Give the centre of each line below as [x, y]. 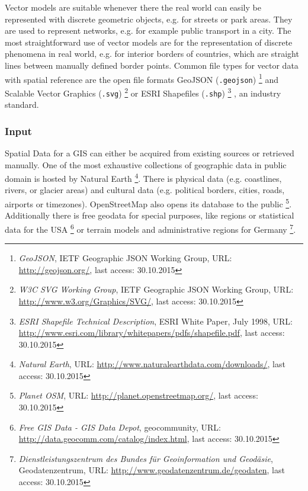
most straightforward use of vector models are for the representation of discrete [149, 42]
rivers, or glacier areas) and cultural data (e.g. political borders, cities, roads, [145, 190]
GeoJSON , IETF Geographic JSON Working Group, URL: [125, 258]
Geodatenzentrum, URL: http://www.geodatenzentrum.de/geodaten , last [152, 470]
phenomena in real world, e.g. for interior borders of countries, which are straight [152, 54]
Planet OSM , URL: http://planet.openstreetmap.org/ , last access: [138, 395]
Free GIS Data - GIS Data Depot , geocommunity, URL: [120, 427]
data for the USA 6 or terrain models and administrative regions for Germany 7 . [150, 228]
